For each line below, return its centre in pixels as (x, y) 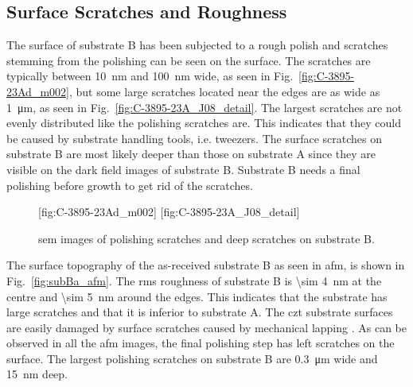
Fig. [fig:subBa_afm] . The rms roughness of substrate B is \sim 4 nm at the (194, 280)
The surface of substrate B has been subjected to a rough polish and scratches (197, 45)
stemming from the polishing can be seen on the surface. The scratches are (189, 60)
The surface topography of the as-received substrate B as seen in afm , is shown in (206, 265)
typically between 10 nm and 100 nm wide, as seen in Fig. (150, 76)
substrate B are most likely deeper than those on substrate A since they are (191, 154)
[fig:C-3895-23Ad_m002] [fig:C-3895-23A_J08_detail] (169, 212)
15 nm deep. (37, 374)
